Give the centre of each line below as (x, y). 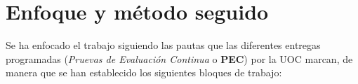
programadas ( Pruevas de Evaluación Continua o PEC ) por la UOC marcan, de (179, 58)
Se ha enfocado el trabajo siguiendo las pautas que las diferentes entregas (163, 45)
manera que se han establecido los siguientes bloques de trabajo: (144, 72)
